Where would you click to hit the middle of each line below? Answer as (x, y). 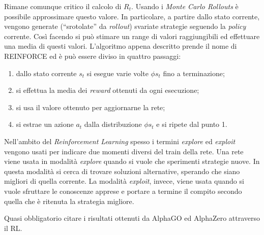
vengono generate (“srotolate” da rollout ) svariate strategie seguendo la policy (125, 26)
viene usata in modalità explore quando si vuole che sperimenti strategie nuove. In (132, 161)
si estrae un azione (45, 124)
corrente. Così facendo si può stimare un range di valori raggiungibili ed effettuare (132, 36)
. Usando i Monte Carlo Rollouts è (185, 6)
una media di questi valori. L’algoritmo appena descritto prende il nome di (121, 46)
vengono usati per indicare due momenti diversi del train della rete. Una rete (124, 151)
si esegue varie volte (118, 73)
